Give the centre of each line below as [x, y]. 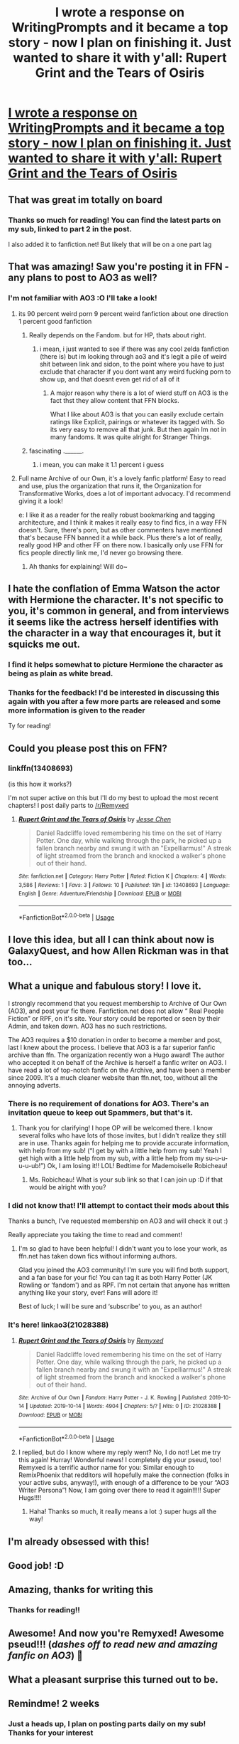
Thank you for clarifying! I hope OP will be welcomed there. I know [116, 1128]
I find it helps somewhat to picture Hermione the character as [116, 664]
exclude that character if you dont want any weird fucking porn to [135, 372]
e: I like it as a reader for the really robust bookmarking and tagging [117, 515]
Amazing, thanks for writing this [80, 1590]
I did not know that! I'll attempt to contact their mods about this [119, 1205]
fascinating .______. [56, 451]
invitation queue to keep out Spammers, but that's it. [101, 1113]
